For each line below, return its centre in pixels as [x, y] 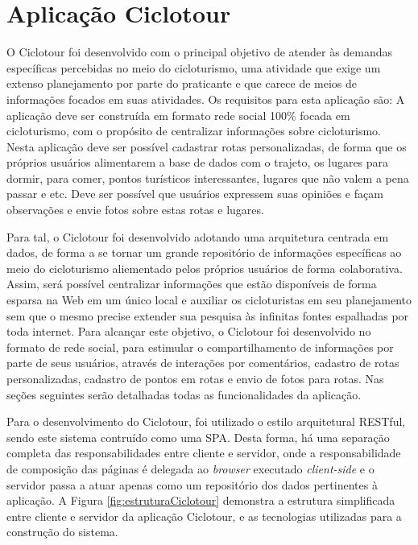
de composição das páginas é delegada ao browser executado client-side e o [190, 468]
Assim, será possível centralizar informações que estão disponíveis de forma [192, 284]
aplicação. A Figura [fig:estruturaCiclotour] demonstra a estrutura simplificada [201, 500]
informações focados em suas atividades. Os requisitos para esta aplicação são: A [206, 99]
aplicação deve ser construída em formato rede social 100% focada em [178, 115]
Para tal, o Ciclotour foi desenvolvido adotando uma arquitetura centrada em [198, 236]
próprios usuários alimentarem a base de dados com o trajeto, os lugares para [198, 162]
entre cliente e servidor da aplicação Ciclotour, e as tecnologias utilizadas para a [204, 516]
